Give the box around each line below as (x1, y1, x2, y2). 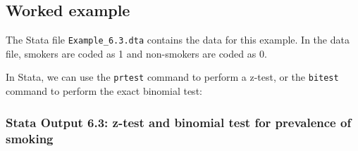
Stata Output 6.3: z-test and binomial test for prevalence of (6, 113, 352, 131)
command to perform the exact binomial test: (6, 84, 202, 98)
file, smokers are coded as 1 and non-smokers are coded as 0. (6, 46, 267, 60)
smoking (6, 129, 54, 147)
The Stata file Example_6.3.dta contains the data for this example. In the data (6, 32, 350, 47)
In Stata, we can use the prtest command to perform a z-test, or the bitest (6, 70, 339, 84)
